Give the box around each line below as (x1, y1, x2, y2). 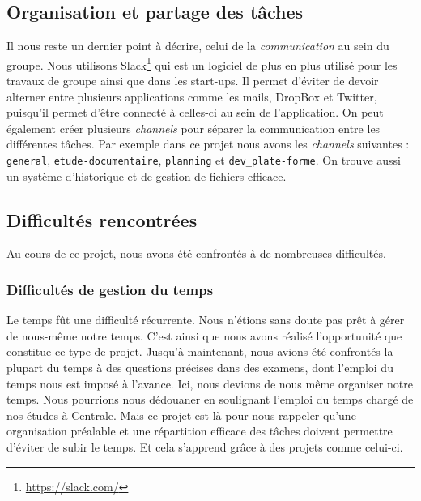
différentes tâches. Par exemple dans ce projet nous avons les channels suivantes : (6, 135, 410, 152)
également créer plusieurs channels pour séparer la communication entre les (6, 119, 381, 136)
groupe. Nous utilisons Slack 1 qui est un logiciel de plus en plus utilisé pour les (6, 54, 398, 73)
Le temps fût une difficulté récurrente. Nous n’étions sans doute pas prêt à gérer (6, 311, 405, 328)
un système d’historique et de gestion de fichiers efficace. (6, 167, 287, 184)
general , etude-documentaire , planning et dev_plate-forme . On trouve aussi (6, 152, 401, 169)
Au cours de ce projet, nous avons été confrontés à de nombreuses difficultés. (6, 245, 386, 262)
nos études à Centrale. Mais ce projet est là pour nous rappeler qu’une (6, 406, 356, 423)
